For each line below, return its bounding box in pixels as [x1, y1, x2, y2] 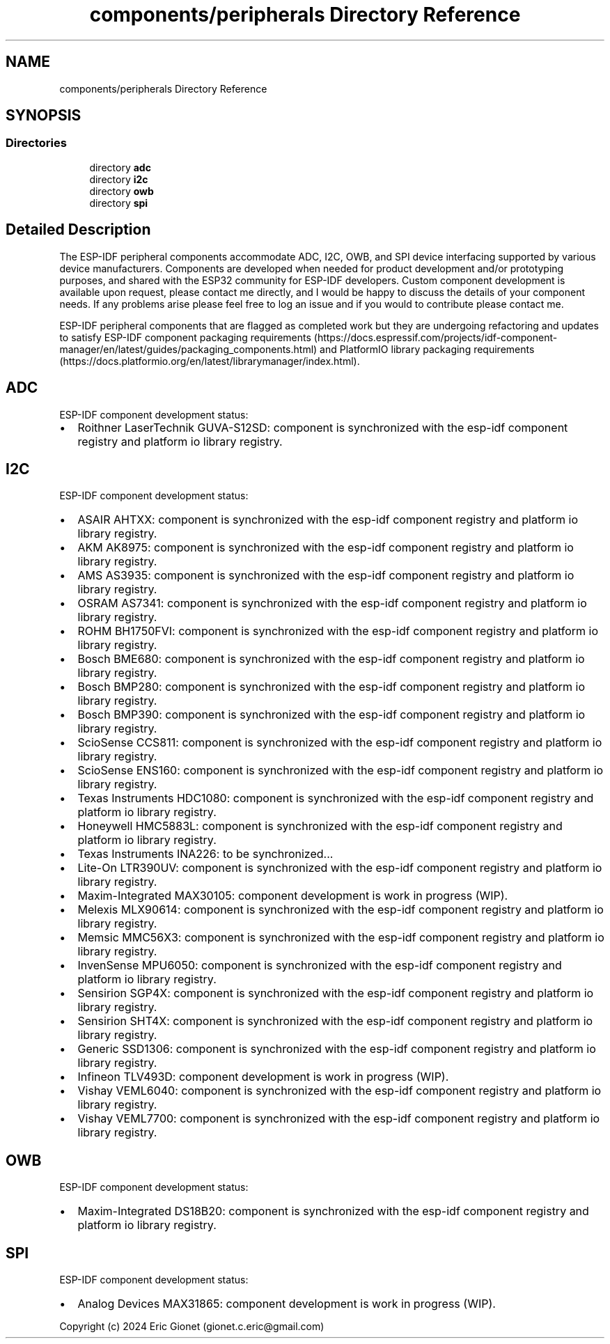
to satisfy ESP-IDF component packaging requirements [59, 331, 311, 343]
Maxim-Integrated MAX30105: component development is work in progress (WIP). [77, 889, 508, 903]
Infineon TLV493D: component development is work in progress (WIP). [77, 1070, 449, 1084]
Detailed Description [6, 221, 151, 239]
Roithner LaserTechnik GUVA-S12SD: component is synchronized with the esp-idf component [77, 420, 568, 435]
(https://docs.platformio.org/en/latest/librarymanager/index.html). [59, 354, 360, 367]
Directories [6, 136, 67, 150]
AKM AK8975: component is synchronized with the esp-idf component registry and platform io [77, 540, 574, 555]
